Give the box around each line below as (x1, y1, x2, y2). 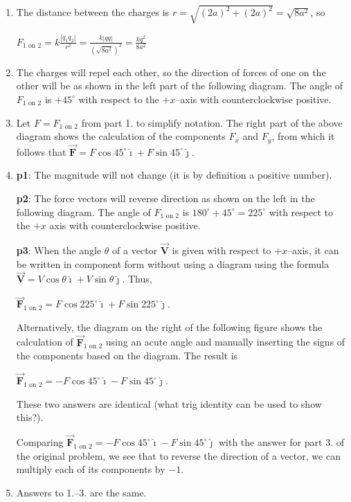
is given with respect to (172, 242, 271, 257)
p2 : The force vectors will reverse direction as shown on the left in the (16, 190, 315, 205)
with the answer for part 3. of (218, 435, 344, 449)
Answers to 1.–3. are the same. (16, 485, 147, 499)
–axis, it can (287, 242, 339, 257)
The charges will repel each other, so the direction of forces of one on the (16, 64, 326, 79)
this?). (16, 410, 44, 424)
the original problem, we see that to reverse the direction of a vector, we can (16, 448, 341, 463)
